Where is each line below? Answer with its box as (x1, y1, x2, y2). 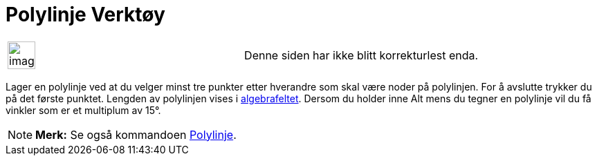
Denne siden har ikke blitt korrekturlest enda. (244, 48, 479, 62)
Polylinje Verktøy (6, 3, 165, 26)
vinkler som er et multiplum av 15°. (6, 104, 161, 116)
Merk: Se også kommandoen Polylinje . (35, 127, 237, 142)
